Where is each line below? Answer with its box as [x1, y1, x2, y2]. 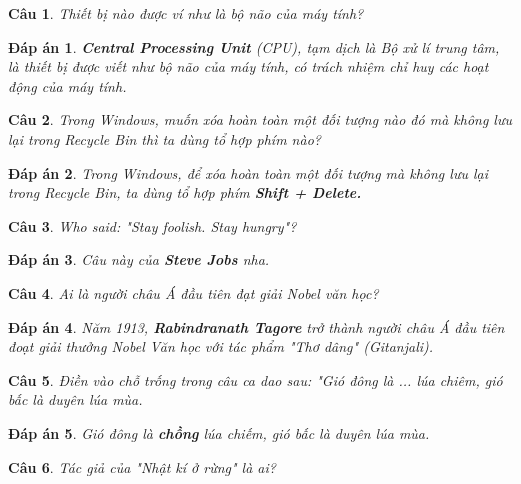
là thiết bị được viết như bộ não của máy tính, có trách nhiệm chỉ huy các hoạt [8, 56, 489, 77]
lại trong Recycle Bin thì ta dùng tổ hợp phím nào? [8, 128, 321, 149]
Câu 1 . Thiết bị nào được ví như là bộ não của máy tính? [8, 3, 364, 23]
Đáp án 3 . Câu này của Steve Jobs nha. [8, 249, 270, 270]
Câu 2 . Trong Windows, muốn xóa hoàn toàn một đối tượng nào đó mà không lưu [8, 109, 512, 130]
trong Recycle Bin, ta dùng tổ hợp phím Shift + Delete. [8, 182, 362, 203]
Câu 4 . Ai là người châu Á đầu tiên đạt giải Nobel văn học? [8, 282, 379, 303]
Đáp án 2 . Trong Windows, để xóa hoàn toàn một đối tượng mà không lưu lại [8, 162, 488, 183]
